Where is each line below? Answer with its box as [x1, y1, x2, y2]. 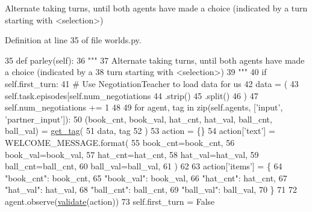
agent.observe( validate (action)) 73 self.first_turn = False [5, 195, 215, 207]
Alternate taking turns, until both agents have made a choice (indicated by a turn [5, 2, 308, 14]
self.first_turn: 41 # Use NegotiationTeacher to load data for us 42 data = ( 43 [5, 77, 299, 89]
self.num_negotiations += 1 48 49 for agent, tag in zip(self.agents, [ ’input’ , [5, 101, 283, 114]
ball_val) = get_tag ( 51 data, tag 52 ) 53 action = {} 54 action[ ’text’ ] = [5, 124, 275, 137]
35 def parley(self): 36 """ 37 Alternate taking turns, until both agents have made [5, 53, 305, 66]
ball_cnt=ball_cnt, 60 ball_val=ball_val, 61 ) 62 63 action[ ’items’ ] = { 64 [5, 160, 282, 172]
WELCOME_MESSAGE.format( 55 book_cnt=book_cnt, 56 [5, 136, 235, 148]
